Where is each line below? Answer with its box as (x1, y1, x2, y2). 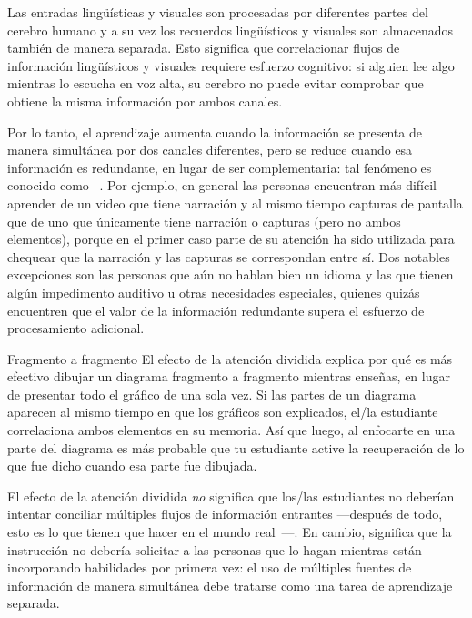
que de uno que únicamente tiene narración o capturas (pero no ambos (7, 211, 401, 230)
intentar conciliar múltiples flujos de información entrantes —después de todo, (7, 504, 443, 523)
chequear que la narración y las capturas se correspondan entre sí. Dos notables (7, 247, 450, 266)
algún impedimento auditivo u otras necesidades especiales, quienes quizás (7, 282, 420, 301)
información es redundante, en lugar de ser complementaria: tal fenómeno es (7, 157, 432, 177)
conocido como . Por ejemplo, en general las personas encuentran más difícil (7, 176, 437, 195)
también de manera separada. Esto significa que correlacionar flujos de (7, 38, 400, 57)
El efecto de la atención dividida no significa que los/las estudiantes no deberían (7, 486, 455, 505)
